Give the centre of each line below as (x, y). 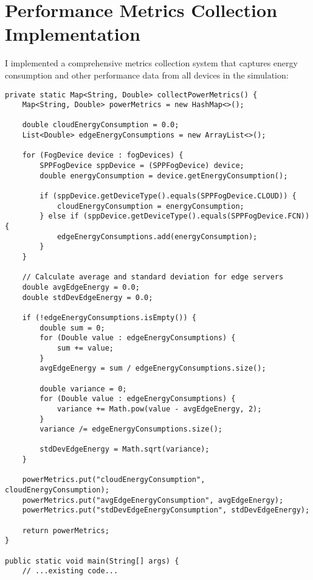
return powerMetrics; (66, 530)
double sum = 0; (72, 328)
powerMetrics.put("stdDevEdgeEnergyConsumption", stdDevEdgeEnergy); (166, 510)
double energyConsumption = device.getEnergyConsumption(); (164, 176)
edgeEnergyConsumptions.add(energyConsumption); (157, 236)
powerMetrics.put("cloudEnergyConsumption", (114, 480)
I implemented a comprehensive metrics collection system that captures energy (151, 63)
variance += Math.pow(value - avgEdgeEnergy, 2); (159, 409)
